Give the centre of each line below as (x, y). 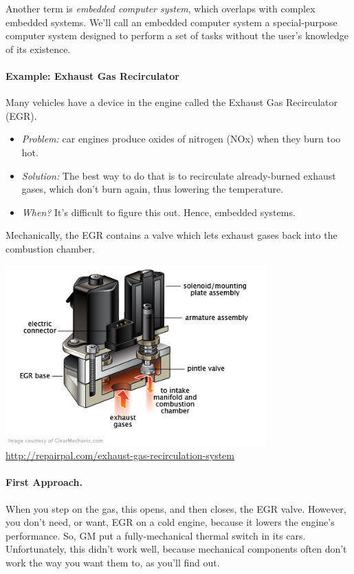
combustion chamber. (51, 248)
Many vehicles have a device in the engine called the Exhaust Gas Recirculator (172, 102)
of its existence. (38, 49)
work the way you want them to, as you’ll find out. (113, 562)
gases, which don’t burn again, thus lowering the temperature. (153, 189)
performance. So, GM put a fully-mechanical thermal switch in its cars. (156, 535)
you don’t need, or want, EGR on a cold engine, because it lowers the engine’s (170, 522)
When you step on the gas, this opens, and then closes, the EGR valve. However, (176, 508)
